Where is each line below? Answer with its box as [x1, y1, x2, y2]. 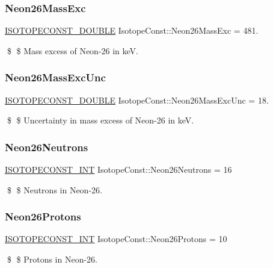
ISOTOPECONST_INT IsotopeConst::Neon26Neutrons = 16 [5, 163, 232, 176]
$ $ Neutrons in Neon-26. [7, 183, 102, 196]
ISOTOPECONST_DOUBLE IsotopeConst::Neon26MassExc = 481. [5, 24, 259, 37]
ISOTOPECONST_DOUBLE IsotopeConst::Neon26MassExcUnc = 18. [5, 93, 269, 106]
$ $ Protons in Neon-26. [7, 253, 97, 266]
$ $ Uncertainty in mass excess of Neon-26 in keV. [7, 114, 194, 126]
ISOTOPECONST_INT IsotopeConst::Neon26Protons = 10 [5, 232, 227, 245]
